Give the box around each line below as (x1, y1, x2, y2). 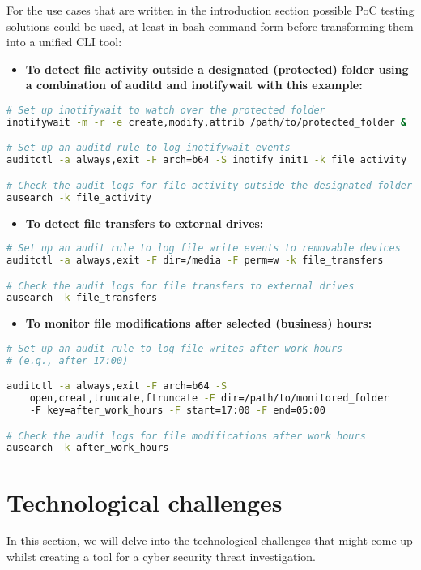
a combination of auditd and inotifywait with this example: (25, 76, 363, 93)
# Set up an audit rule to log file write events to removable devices (6, 242, 401, 255)
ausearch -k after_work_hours (6, 442, 169, 454)
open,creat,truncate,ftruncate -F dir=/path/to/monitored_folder (29, 392, 389, 405)
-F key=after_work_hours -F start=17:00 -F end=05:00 (29, 405, 325, 417)
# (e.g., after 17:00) (6, 354, 129, 366)
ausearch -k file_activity (6, 191, 152, 204)
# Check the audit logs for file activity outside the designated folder (6, 179, 413, 191)
